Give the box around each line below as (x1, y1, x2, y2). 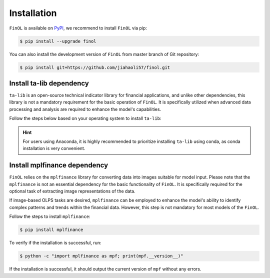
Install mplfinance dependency (9, 161, 108, 169)
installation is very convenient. (22, 145, 85, 151)
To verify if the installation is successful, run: (9, 240, 102, 246)
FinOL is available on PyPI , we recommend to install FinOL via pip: (9, 25, 147, 31)
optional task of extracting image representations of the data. (9, 188, 135, 194)
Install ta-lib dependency (9, 79, 89, 87)
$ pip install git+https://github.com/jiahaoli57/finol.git (19, 64, 170, 70)
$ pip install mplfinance (19, 227, 83, 232)
